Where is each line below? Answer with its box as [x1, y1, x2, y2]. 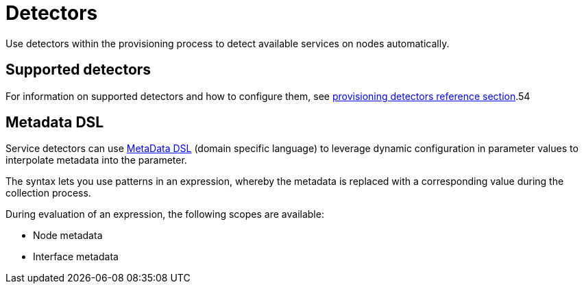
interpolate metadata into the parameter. [5, 154, 187, 166]
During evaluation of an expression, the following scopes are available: [5, 208, 324, 221]
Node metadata [33, 229, 103, 242]
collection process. [5, 187, 91, 199]
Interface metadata [33, 251, 119, 263]
